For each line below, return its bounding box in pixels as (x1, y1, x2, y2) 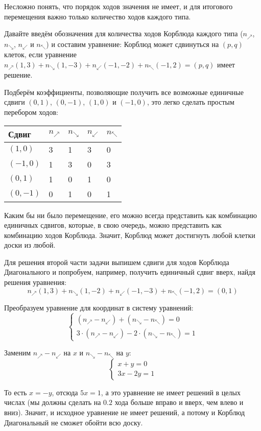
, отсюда (52, 387, 78, 397)
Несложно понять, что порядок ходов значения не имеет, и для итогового (4, 1, 233, 11)
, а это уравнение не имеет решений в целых (101, 387, 241, 397)
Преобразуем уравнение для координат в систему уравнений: (4, 302, 194, 313)
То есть (4, 387, 27, 397)
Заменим (4, 347, 31, 358)
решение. (4, 69, 33, 80)
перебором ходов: (4, 106, 58, 117)
